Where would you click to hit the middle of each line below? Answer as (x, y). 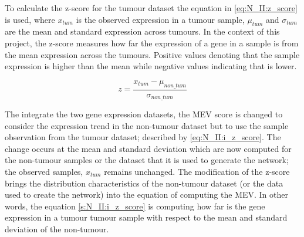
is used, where (30, 19)
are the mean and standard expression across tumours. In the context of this (142, 31)
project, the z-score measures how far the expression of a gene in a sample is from (152, 43)
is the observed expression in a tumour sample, (160, 19)
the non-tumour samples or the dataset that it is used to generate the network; (147, 160)
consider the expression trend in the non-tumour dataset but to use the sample (147, 125)
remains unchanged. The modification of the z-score (197, 172)
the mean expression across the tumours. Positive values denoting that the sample (152, 54)
